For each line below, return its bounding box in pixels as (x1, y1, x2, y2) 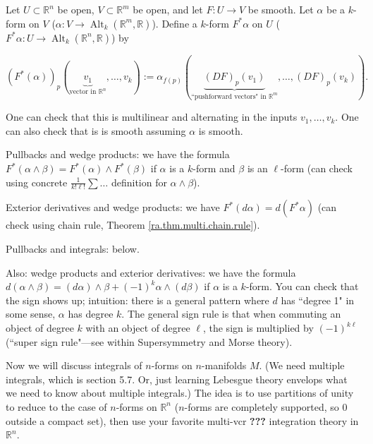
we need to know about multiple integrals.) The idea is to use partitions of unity (6, 385, 354, 400)
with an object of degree (85, 320, 190, 335)
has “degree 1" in (281, 292, 355, 307)
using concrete (6, 174, 68, 189)
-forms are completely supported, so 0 (184, 399, 348, 414)
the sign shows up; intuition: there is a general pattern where (6, 292, 269, 307)
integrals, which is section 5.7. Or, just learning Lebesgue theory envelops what (6, 371, 348, 386)
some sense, (6, 306, 56, 321)
